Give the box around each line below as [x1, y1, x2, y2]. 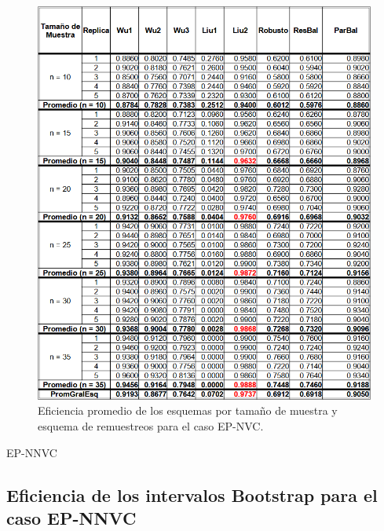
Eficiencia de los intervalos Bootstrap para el [6, 482, 378, 507]
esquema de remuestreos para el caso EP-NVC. [38, 418, 264, 434]
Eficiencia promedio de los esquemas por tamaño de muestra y [38, 402, 338, 419]
